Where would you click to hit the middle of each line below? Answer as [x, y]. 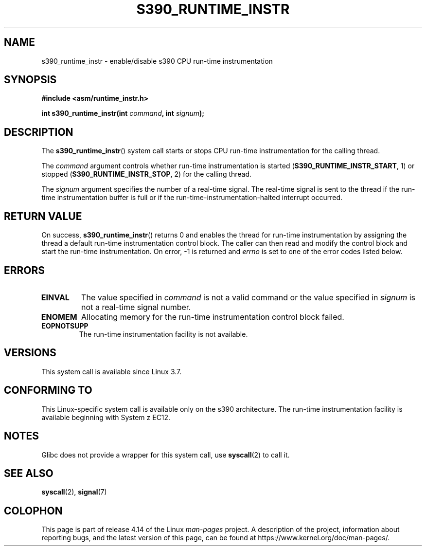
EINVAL [55, 297]
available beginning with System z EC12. [106, 417]
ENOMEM [59, 317]
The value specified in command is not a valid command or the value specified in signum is [248, 297]
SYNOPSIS [30, 80]
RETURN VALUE [43, 216]
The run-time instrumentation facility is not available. [163, 334]
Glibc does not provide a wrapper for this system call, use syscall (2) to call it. [166, 455]
